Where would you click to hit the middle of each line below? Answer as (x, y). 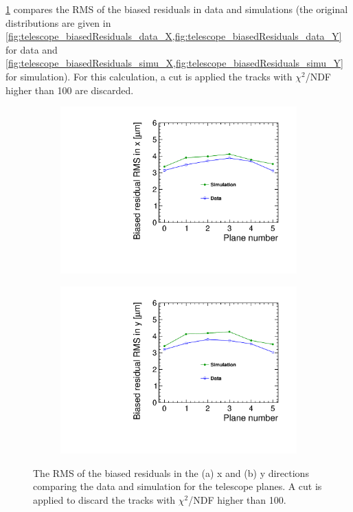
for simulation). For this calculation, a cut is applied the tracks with (149, 76)
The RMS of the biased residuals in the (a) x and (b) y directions (171, 472)
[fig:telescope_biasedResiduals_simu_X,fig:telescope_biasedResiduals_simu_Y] (174, 63)
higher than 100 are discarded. (70, 90)
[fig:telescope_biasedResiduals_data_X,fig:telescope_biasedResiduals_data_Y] (174, 36)
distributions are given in (58, 22)
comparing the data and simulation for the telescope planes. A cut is (178, 486)
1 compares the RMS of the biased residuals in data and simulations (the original (177, 9)
